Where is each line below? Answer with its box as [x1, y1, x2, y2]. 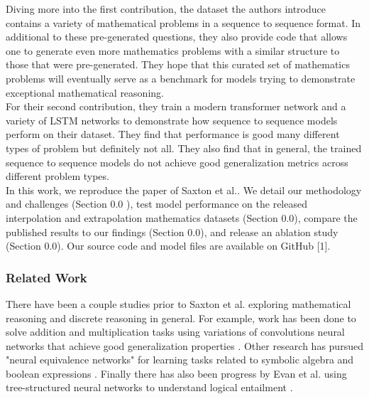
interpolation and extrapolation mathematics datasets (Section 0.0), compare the [6, 210, 358, 225]
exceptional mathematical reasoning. [6, 85, 164, 100]
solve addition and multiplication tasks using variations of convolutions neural [6, 324, 345, 339]
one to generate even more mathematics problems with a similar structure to [6, 43, 340, 58]
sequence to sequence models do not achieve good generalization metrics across [6, 154, 348, 169]
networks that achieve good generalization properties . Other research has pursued [6, 338, 363, 353]
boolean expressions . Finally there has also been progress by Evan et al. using [6, 366, 347, 381]
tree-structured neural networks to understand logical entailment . [6, 380, 293, 395]
